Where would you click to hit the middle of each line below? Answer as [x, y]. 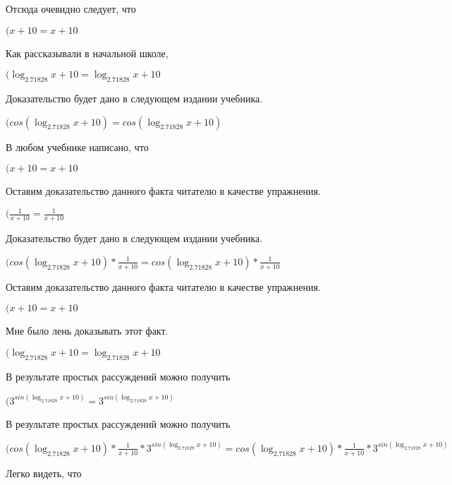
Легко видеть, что [44, 473]
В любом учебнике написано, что [77, 146]
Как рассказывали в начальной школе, [87, 53]
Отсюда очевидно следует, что [71, 8]
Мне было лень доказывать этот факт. [87, 331]
